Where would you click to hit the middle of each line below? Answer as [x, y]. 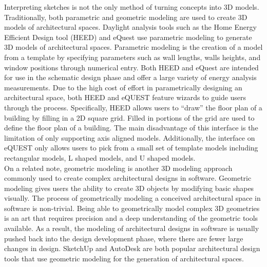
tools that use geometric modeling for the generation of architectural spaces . [124, 258]
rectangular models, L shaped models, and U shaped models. [100, 157]
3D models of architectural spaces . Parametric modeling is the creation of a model [133, 47]
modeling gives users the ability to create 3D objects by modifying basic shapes [129, 188]
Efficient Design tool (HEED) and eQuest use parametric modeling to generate [128, 37]
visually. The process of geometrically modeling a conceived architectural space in [132, 198]
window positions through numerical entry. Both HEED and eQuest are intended [131, 67]
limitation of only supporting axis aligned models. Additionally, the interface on [130, 137]
